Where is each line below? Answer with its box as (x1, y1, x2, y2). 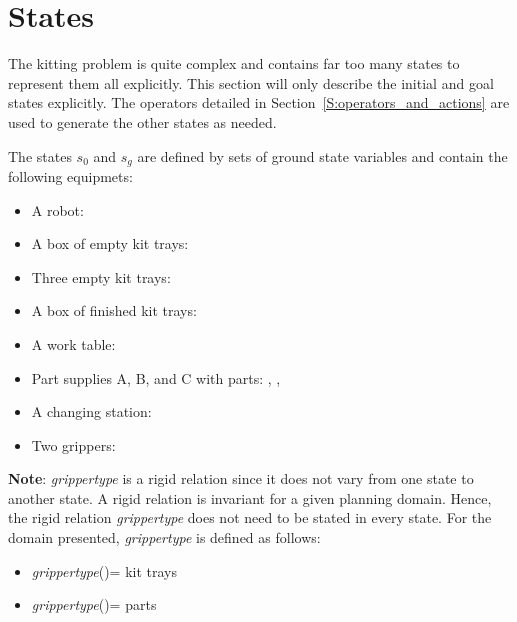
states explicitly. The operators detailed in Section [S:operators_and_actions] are (8, 92, 510, 113)
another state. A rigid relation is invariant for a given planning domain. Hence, (8, 487, 492, 508)
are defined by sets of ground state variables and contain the (137, 145, 508, 166)
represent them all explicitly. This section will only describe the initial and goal (8, 72, 494, 93)
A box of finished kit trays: (31, 300, 197, 321)
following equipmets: (8, 165, 133, 186)
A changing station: (31, 401, 152, 422)
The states (8, 145, 72, 166)
